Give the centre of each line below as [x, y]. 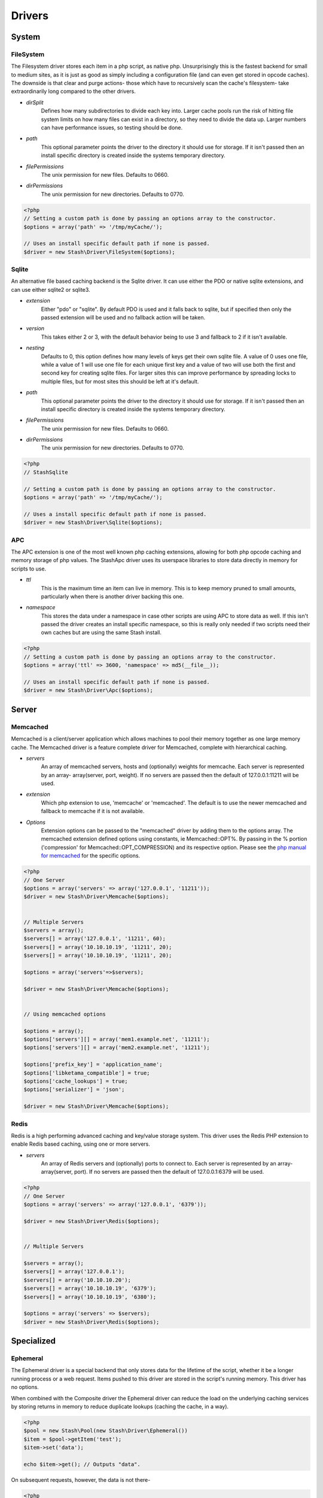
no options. [25, 1387]
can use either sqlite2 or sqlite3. [51, 289]
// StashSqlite [46, 472]
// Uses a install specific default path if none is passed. [115, 514]
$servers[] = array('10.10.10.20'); [77, 1280]
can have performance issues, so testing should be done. [112, 128]
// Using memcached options [65, 1014]
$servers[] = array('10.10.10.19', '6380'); [90, 1297]
